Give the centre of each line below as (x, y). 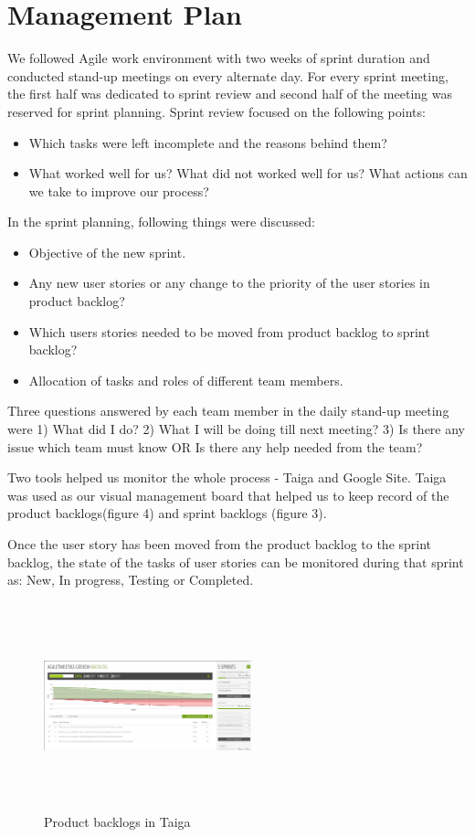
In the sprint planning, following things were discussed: (161, 222)
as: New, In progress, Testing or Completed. (131, 580)
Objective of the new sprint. (107, 252)
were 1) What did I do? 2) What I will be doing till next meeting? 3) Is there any (237, 429)
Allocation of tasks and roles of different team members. (186, 380)
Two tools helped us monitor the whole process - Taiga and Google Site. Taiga (227, 477)
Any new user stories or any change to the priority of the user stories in (229, 283)
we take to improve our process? (119, 191)
